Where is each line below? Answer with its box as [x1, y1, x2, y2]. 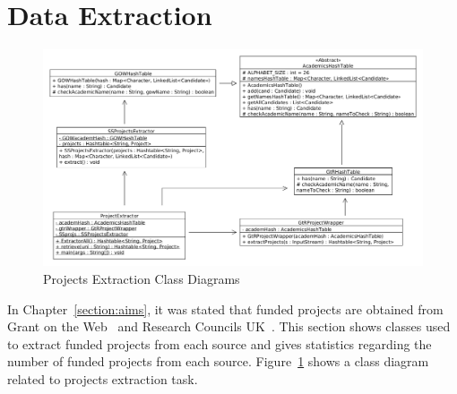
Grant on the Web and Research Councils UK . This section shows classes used [7, 317, 451, 336]
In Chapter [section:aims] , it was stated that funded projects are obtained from [7, 299, 444, 318]
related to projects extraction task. [7, 369, 198, 388]
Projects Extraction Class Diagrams [43, 269, 240, 287]
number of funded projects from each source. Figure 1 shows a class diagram [7, 352, 429, 371]
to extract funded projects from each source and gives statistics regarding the [7, 334, 432, 353]
